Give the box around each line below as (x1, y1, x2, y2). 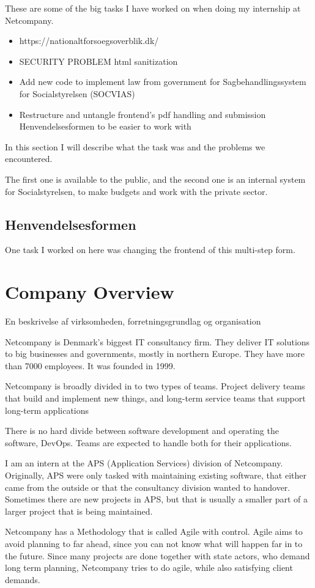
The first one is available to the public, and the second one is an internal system (5, 172, 306, 185)
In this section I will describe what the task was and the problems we (5, 140, 265, 153)
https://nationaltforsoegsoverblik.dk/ (19, 34, 159, 47)
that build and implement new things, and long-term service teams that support (5, 392, 306, 405)
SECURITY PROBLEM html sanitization (19, 54, 178, 67)
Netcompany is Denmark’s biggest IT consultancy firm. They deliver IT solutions (5, 335, 310, 348)
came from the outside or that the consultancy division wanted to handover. (5, 480, 291, 493)
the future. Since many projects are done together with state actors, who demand (5, 549, 310, 562)
